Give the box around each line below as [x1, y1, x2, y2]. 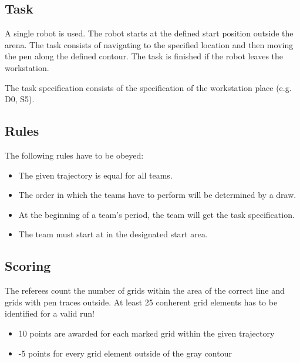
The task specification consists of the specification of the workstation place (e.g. [5, 81, 292, 93]
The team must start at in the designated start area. [18, 228, 208, 240]
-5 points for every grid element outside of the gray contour [18, 347, 232, 359]
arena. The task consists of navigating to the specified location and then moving [5, 38, 294, 51]
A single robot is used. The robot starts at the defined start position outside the [5, 27, 294, 39]
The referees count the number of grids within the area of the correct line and [5, 284, 285, 297]
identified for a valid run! [5, 307, 95, 320]
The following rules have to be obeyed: [5, 149, 144, 161]
